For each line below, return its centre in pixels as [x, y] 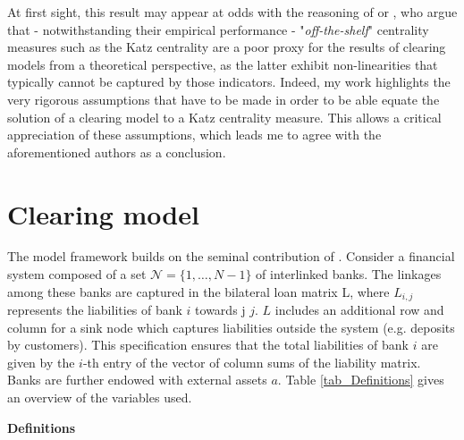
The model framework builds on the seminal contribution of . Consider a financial [231, 256]
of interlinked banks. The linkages [349, 274]
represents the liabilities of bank [95, 310]
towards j [220, 310]
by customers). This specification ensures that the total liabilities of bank [208, 345]
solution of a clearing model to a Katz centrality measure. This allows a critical [224, 117]
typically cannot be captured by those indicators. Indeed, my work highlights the [229, 82]
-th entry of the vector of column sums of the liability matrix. [252, 362]
